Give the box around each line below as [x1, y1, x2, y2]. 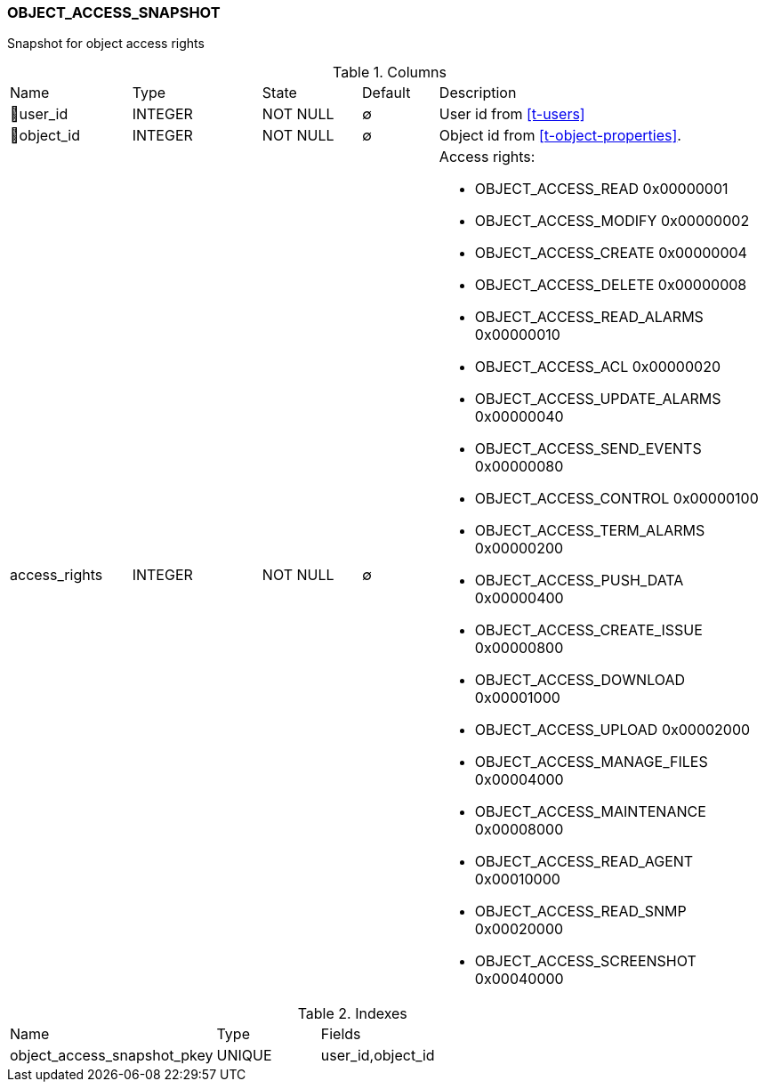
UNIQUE [216, 1046, 272, 1065]
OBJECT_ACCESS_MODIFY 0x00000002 [474, 212, 750, 230]
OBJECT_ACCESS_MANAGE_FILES [474, 753, 708, 771]
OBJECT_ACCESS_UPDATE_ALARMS [474, 390, 721, 408]
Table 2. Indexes [297, 1004, 407, 1023]
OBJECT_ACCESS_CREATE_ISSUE [474, 621, 703, 640]
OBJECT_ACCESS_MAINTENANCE [474, 803, 706, 821]
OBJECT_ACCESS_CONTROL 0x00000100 [474, 489, 759, 508]
